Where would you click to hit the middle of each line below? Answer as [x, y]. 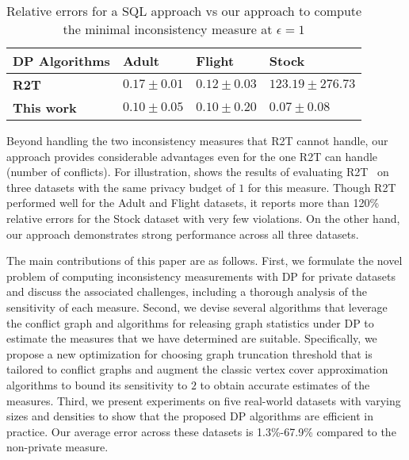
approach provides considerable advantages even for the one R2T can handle [192, 156]
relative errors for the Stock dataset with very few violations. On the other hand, [203, 218]
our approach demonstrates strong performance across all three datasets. [183, 234]
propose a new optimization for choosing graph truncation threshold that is [189, 353]
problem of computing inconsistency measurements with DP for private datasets [201, 276]
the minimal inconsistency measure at [168, 29]
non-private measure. [57, 447]
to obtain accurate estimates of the [285, 384]
